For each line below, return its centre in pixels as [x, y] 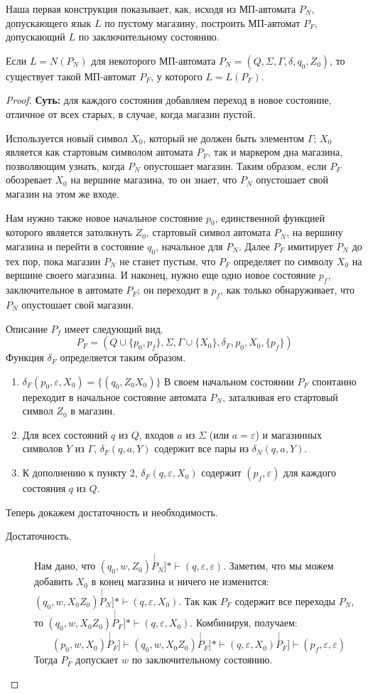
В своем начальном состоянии [229, 381]
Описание [27, 328]
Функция [25, 357]
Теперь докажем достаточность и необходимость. [112, 512]
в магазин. [93, 411]
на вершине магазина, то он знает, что [154, 180]
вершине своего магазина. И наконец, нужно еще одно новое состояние [161, 275]
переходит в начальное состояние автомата [114, 396]
